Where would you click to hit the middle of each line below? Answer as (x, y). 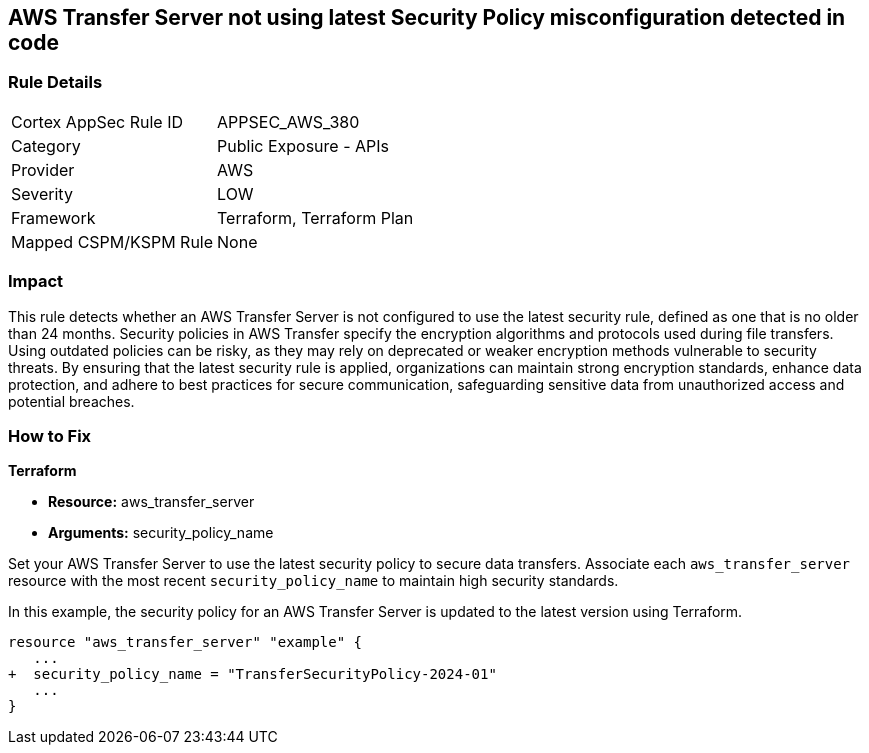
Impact (36, 281)
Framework (53, 217)
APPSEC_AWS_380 (288, 121)
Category (46, 145)
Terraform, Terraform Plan (315, 217)
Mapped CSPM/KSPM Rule (112, 241)
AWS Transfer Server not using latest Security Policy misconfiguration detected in (427, 17)
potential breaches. (71, 401)
